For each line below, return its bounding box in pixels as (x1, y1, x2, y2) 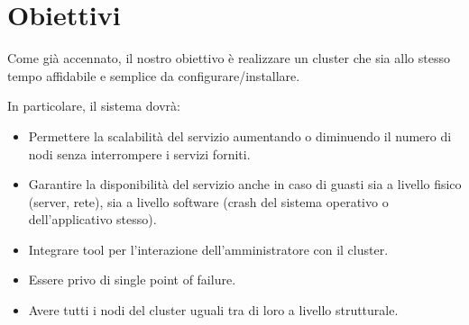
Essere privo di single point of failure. (28, 270, 236, 289)
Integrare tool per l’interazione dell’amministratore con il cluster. (28, 239, 389, 258)
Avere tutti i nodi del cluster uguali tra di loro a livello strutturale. (28, 301, 399, 320)
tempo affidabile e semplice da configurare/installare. (7, 66, 300, 85)
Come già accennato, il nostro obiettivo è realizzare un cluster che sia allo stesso (7, 49, 450, 68)
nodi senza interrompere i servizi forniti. (28, 144, 251, 163)
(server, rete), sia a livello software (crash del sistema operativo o (28, 192, 389, 211)
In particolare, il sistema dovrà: (7, 96, 180, 115)
